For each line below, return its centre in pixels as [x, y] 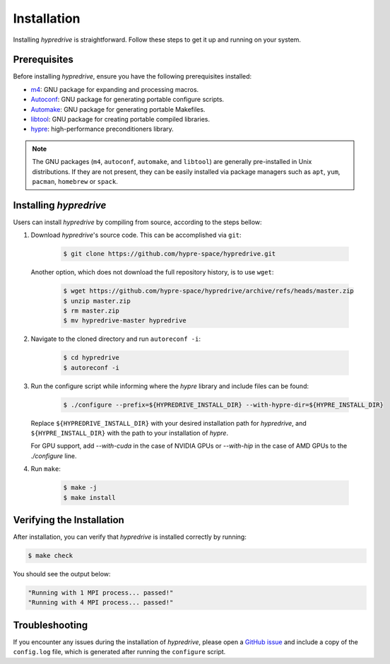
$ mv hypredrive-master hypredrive [125, 321]
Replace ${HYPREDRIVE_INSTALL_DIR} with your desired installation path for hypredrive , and [169, 423]
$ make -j [80, 488]
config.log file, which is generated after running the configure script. [119, 652]
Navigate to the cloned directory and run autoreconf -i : [116, 339]
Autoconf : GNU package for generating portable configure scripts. [128, 100]
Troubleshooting [51, 625]
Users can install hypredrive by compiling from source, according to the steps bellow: [137, 222]
